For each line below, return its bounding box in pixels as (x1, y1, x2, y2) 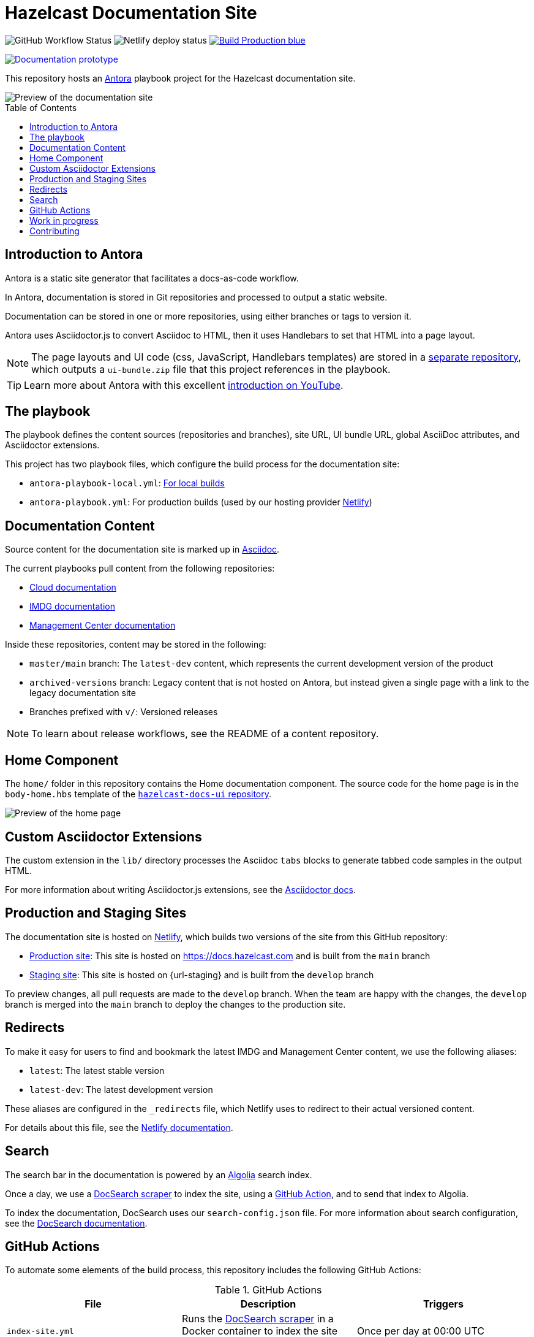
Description (240, 1298, 296, 1311)
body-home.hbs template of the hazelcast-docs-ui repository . (5, 789, 272, 800)
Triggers (423, 1298, 464, 1311)
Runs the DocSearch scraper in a (181, 1312, 334, 1325)
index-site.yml (7, 1326, 74, 1336)
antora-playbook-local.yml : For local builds (29, 478, 225, 489)
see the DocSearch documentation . (5, 1217, 148, 1228)
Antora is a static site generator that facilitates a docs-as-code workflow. (5, 272, 299, 283)
